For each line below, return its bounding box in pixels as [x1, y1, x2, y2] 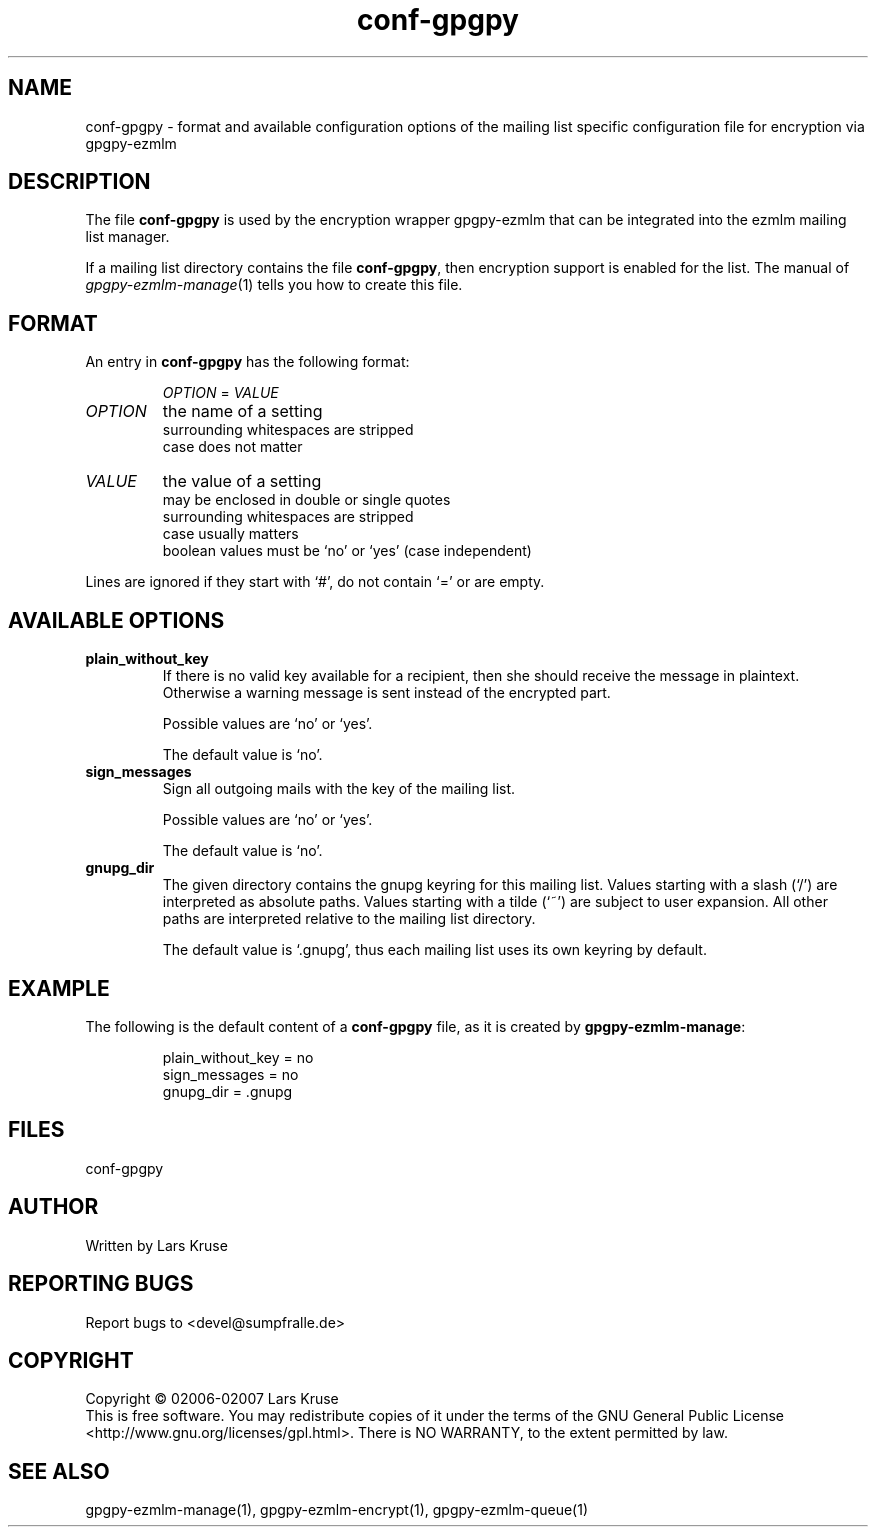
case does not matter [162, 438, 303, 456]
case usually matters [162, 525, 299, 543]
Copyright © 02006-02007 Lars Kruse [85, 1390, 339, 1408]
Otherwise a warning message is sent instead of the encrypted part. [162, 684, 611, 702]
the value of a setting [162, 471, 322, 492]
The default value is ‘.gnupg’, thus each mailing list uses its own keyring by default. [162, 941, 707, 959]
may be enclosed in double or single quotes [162, 491, 451, 509]
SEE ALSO [8, 1458, 110, 1484]
